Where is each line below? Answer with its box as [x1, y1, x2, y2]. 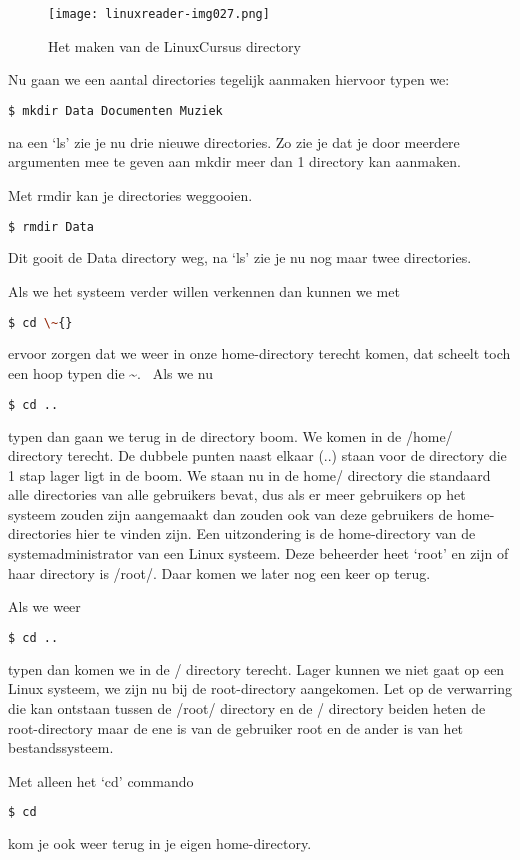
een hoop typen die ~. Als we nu [8, 363, 214, 384]
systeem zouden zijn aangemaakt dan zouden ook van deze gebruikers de [8, 503, 453, 524]
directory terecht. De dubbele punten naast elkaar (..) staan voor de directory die [8, 445, 507, 466]
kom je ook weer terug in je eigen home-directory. [8, 833, 312, 854]
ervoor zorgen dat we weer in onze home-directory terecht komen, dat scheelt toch [8, 343, 511, 364]
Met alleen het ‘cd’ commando [8, 770, 194, 791]
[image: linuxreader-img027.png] [48, 7, 270, 21]
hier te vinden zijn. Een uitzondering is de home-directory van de [75, 523, 476, 544]
